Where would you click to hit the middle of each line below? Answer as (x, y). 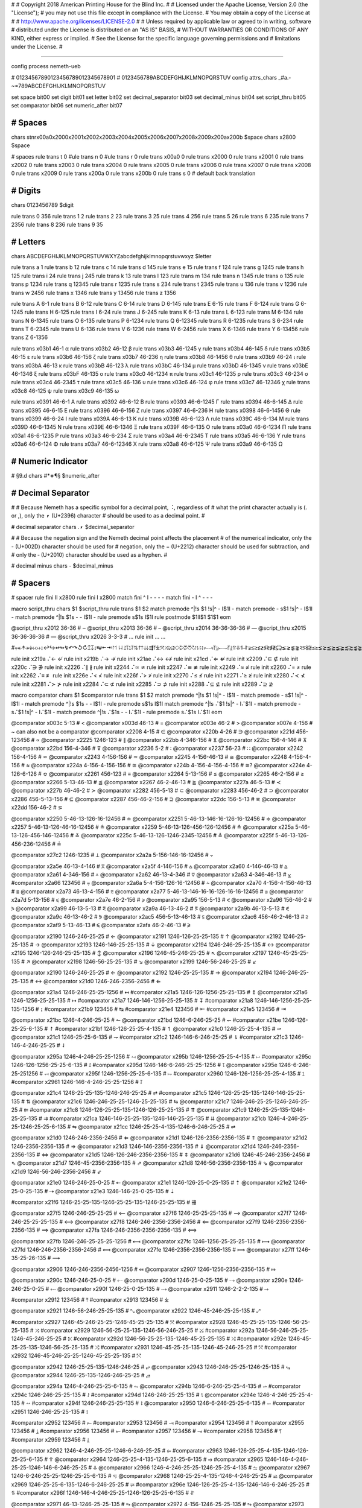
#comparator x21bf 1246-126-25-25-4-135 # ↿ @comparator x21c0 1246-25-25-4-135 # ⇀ (168, 1028)
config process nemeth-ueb (46, 66)
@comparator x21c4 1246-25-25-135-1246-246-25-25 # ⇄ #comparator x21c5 (109, 1093)
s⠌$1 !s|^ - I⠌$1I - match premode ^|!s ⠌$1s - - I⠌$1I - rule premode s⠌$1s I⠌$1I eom (117, 712)
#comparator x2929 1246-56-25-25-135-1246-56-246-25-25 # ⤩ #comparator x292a (147, 1331)
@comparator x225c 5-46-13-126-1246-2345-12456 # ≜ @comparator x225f (177, 835)
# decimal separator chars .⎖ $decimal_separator (73, 527)
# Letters (28, 242)
